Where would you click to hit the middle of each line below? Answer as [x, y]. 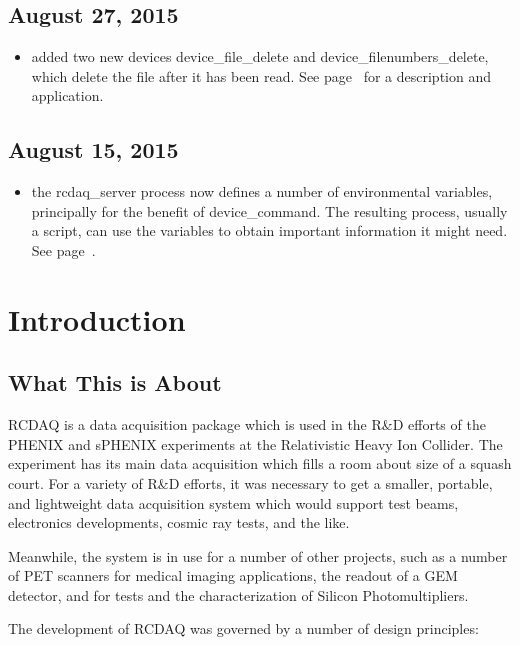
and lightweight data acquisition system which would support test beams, [233, 502]
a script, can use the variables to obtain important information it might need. [269, 230]
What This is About [115, 382]
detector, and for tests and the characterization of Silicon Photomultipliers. [238, 594]
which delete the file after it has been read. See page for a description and [261, 75]
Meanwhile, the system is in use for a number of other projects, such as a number [258, 555]
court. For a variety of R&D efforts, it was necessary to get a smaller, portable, [250, 482]
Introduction [97, 318]
